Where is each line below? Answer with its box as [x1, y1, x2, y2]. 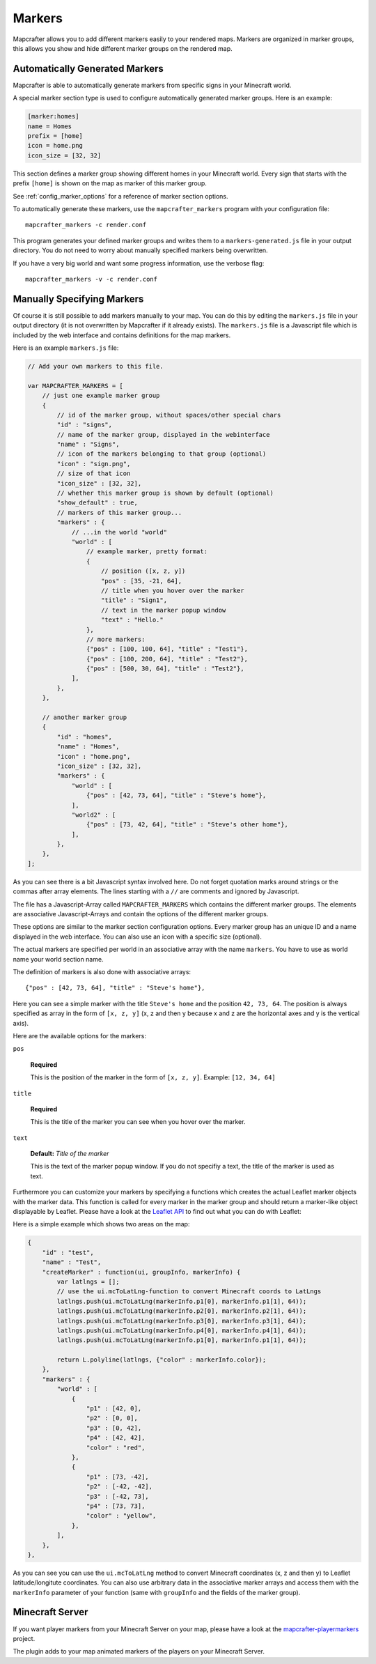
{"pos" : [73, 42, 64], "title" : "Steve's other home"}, [86, 821, 289, 829]
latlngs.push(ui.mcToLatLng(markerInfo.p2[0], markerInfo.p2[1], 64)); [56, 1307, 307, 1315]
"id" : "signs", [56, 421, 113, 429]
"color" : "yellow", [86, 1512, 157, 1520]
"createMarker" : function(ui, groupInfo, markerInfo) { [42, 1268, 241, 1276]
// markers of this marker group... [56, 509, 182, 516]
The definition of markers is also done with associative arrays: [13, 967, 191, 976]
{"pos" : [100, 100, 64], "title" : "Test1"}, [86, 645, 249, 653]
